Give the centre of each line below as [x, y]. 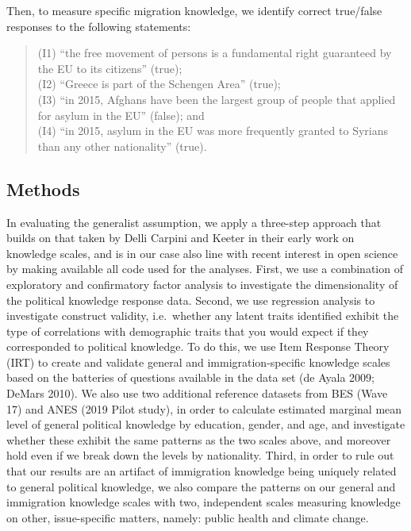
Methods [43, 189]
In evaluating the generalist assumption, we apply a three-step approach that [194, 222]
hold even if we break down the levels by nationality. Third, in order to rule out [200, 455]
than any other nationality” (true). [122, 146]
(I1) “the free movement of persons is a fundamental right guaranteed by [215, 53]
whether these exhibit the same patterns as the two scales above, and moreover [199, 439]
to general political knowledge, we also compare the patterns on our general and [201, 486]
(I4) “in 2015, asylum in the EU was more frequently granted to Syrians [213, 131]
